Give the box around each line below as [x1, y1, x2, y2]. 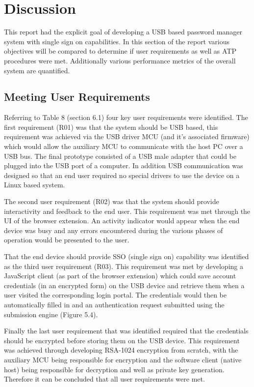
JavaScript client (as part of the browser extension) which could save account [4, 270, 236, 281]
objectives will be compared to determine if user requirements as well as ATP [4, 46, 236, 56]
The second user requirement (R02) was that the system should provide [4, 196, 219, 207]
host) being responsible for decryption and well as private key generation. [4, 364, 225, 374]
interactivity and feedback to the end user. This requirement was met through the [4, 206, 251, 216]
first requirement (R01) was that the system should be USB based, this [4, 121, 218, 132]
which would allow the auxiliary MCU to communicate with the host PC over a [4, 141, 243, 151]
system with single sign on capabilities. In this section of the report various [4, 36, 229, 46]
